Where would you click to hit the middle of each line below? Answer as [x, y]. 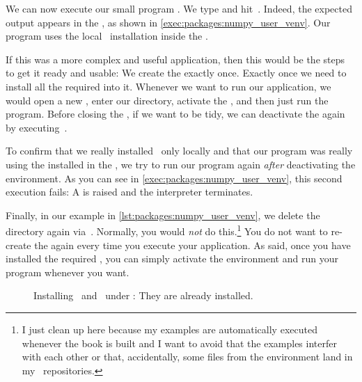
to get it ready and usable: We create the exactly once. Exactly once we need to [176, 73]
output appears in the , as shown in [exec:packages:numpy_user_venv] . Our [168, 22]
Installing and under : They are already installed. [143, 295]
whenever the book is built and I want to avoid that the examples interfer [179, 343]
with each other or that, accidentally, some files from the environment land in [187, 357]
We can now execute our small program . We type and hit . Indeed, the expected [179, 8]
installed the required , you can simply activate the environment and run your [172, 258]
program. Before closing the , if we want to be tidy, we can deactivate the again [175, 114]
